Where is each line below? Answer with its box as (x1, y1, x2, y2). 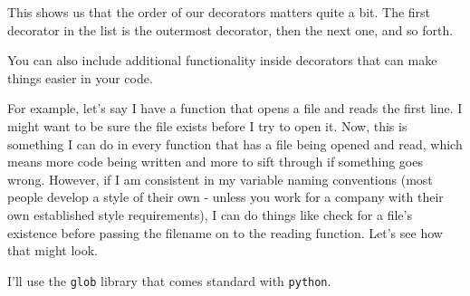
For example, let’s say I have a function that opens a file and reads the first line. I (7, 99, 463, 118)
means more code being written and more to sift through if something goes (7, 152, 423, 171)
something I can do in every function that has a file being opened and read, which (7, 134, 463, 153)
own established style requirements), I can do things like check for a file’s (7, 205, 412, 224)
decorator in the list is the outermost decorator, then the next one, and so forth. (7, 20, 454, 39)
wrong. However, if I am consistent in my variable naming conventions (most (7, 169, 433, 188)
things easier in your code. (7, 68, 153, 87)
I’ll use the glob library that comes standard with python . (7, 271, 331, 290)
